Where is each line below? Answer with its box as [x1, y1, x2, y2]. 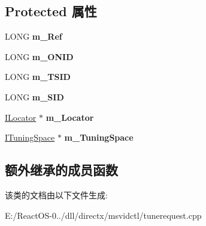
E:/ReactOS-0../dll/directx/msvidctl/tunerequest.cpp [5, 209, 202, 221]
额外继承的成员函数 [5, 160, 118, 179]
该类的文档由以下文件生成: [5, 188, 108, 201]
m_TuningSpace [64, 131, 134, 144]
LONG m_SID [5, 90, 64, 103]
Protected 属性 [5, 2, 97, 20]
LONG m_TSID [5, 70, 71, 83]
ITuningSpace [5, 131, 55, 144]
